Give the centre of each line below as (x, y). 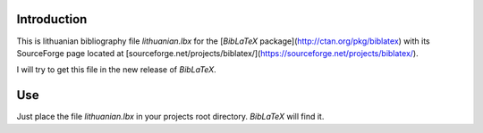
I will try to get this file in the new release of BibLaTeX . (116, 70)
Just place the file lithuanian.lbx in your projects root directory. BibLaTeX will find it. (170, 117)
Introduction (52, 19)
